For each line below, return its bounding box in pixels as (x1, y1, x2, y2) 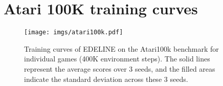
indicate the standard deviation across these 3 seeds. (24, 73, 188, 84)
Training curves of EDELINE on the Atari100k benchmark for (24, 43, 219, 54)
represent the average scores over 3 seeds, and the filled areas (24, 63, 215, 74)
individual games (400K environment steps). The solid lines (24, 53, 210, 64)
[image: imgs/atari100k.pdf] (24, 29, 123, 36)
